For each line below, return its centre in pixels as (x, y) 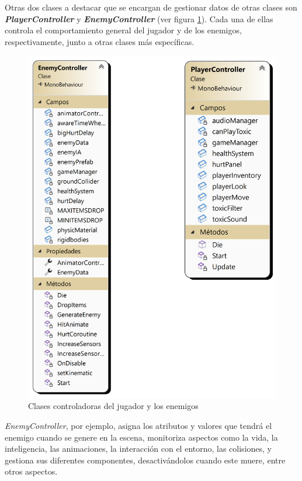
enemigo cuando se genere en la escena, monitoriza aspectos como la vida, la (141, 437)
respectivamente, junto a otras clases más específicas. (100, 41)
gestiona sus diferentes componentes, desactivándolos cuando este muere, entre (145, 460)
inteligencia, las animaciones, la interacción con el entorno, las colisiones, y (138, 449)
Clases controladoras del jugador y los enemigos (113, 406)
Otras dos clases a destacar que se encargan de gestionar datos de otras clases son (151, 7)
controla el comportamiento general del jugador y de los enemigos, (123, 30)
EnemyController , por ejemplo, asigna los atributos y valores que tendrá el (138, 425)
